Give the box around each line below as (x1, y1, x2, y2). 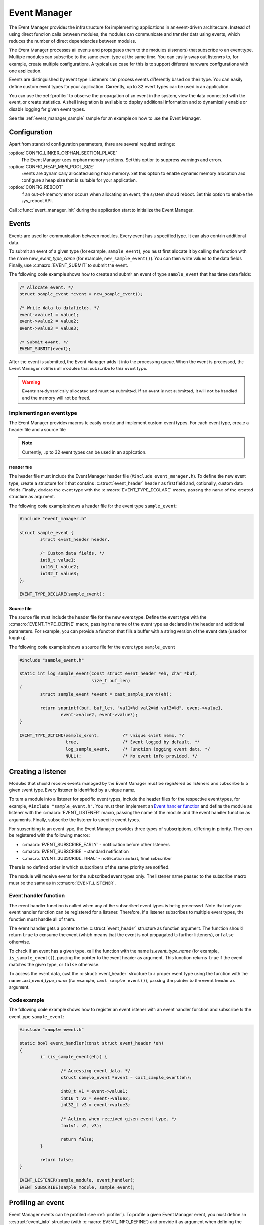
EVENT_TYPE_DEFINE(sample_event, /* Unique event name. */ (19, 733, 185, 738)
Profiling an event (9, 1199, 65, 1207)
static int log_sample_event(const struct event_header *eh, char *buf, (19, 671, 198, 676)
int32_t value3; (40, 571, 79, 576)
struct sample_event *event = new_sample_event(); (19, 291, 144, 296)
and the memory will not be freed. (22, 395, 90, 401)
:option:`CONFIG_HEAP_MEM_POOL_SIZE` (9, 164, 95, 170)
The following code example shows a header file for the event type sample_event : (9, 503, 177, 509)
